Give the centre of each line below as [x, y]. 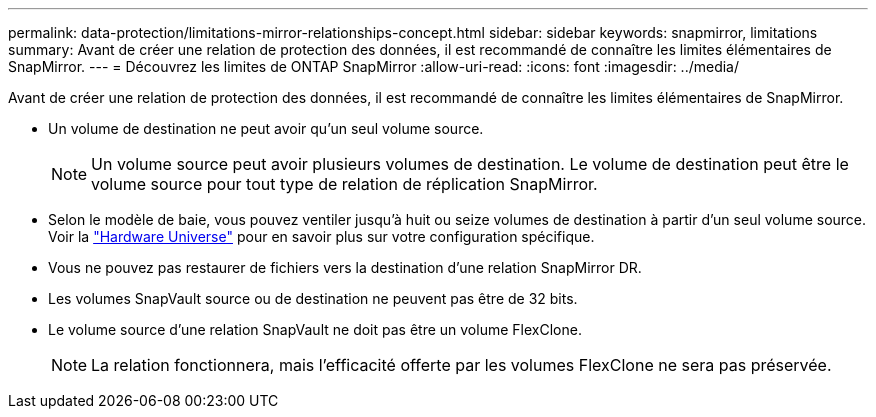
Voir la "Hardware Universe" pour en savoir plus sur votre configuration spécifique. [321, 236]
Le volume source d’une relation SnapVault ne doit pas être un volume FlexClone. [315, 329]
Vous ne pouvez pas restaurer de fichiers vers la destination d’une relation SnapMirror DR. [345, 267]
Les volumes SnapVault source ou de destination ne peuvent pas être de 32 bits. [313, 298]
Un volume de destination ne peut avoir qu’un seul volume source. [266, 128]
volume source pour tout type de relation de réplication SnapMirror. [344, 184]
